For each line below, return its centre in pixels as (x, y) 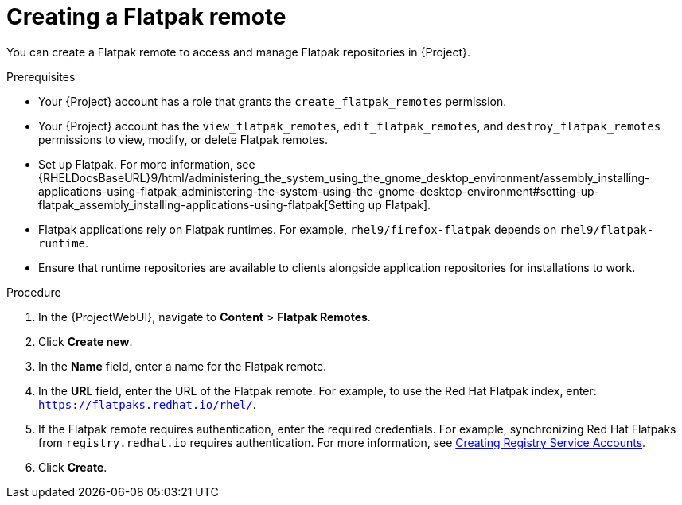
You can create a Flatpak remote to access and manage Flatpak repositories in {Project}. (239, 52)
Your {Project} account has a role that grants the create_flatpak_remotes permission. (273, 101)
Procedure (34, 292)
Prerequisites (41, 76)
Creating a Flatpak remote (146, 17)
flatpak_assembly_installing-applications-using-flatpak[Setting (202, 204)
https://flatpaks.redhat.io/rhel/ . (147, 404)
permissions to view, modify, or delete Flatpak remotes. (183, 139)
